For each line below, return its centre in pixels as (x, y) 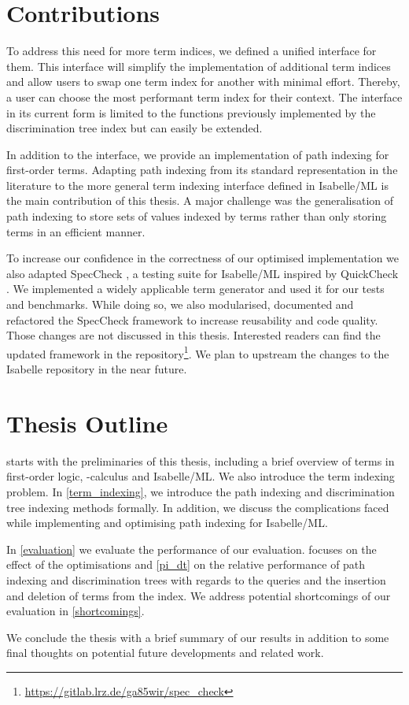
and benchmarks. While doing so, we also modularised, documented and (180, 304)
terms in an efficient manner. (76, 231)
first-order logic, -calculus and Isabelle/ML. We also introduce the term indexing (201, 476)
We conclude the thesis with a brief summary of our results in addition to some (198, 637)
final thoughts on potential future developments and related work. (165, 653)
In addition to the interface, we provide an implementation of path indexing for (198, 154)
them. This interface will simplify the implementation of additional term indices (199, 66)
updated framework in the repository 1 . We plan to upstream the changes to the (198, 352)
